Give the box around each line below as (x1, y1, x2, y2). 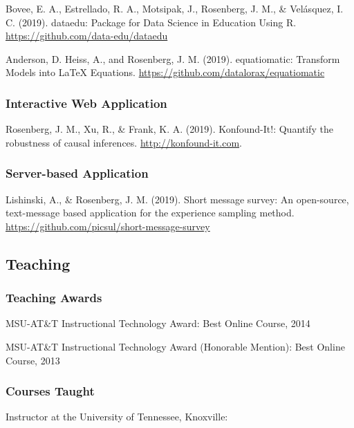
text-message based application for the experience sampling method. (6, 205, 295, 220)
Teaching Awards (6, 289, 102, 306)
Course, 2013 (6, 353, 60, 367)
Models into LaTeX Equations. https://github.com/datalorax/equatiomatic (6, 65, 325, 80)
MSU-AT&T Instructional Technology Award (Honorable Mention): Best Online (6, 339, 345, 353)
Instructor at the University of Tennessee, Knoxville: (6, 409, 228, 424)
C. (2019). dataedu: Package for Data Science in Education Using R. (6, 15, 297, 29)
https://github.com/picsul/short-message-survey (6, 218, 210, 233)
